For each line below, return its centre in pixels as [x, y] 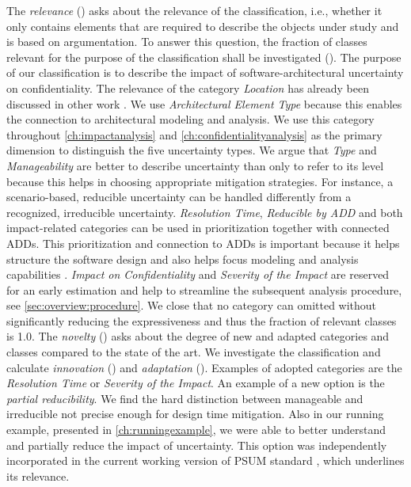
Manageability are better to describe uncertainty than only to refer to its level [195, 165]
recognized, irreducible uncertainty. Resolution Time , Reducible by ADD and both [205, 212]
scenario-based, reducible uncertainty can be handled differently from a [179, 197]
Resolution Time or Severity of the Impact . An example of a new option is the [196, 383]
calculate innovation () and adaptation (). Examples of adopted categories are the [204, 367]
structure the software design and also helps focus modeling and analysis [183, 259]
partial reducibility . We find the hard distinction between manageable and [185, 398]
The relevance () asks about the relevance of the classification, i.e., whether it [194, 10]
